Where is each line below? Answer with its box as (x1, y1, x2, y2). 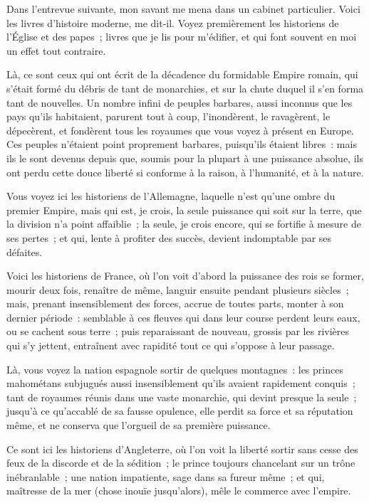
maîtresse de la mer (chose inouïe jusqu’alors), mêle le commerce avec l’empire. (6, 483, 351, 498)
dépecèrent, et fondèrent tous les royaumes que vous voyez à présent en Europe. (6, 122, 354, 137)
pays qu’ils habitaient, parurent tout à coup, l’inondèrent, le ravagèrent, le (6, 109, 331, 124)
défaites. (6, 244, 43, 259)
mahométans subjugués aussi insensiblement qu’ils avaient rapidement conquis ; (6, 376, 355, 391)
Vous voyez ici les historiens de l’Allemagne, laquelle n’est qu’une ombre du (6, 189, 336, 203)
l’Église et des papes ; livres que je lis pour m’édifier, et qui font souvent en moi (6, 29, 357, 44)
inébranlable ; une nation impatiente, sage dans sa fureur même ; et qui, (6, 469, 325, 484)
